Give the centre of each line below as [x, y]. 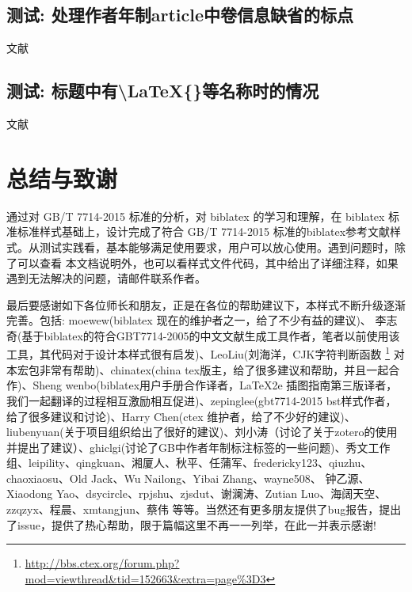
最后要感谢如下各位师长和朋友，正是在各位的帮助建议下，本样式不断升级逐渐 [206, 304]
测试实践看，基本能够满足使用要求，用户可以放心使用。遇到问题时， [217, 247]
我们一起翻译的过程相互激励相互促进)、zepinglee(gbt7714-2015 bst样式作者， [202, 400]
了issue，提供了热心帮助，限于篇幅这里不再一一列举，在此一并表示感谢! [191, 524]
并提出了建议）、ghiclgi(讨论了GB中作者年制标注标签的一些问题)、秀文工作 [198, 447]
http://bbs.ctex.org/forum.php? [102, 563]
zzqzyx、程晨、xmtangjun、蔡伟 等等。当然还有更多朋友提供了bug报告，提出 [204, 509]
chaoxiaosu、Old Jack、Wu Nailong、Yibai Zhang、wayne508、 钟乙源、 [188, 478]
